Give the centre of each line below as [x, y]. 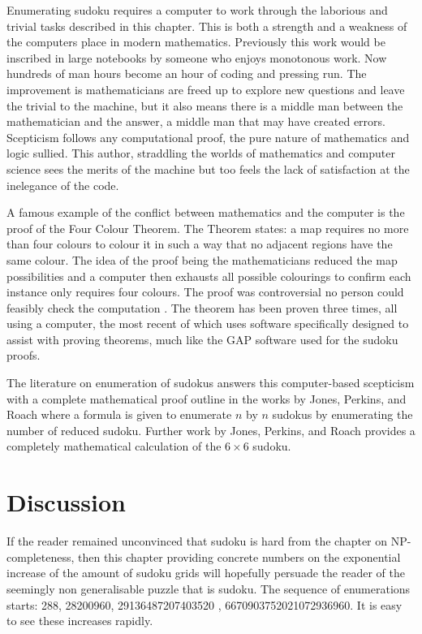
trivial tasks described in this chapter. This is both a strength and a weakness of [207, 26]
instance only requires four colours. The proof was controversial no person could [205, 292]
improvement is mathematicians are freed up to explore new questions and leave [206, 89]
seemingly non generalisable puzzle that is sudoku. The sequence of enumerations [209, 588]
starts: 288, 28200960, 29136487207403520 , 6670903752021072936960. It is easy [205, 604]
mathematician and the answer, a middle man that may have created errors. [196, 121]
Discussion [66, 502]
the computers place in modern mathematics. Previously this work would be [196, 42]
